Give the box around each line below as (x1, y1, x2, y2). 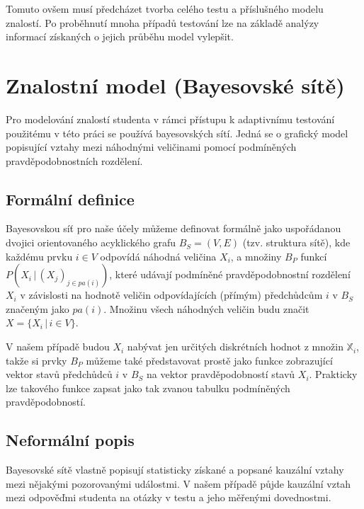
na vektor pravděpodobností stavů (147, 367, 295, 382)
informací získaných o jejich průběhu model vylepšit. (6, 29, 234, 44)
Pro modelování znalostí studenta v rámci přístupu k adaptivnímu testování (6, 111, 335, 126)
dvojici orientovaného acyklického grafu (6, 235, 176, 250)
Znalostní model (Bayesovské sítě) (6, 70, 345, 99)
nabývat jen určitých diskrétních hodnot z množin (127, 339, 343, 354)
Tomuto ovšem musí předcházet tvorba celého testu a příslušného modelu (6, 1, 324, 16)
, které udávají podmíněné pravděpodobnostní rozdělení (109, 267, 351, 282)
